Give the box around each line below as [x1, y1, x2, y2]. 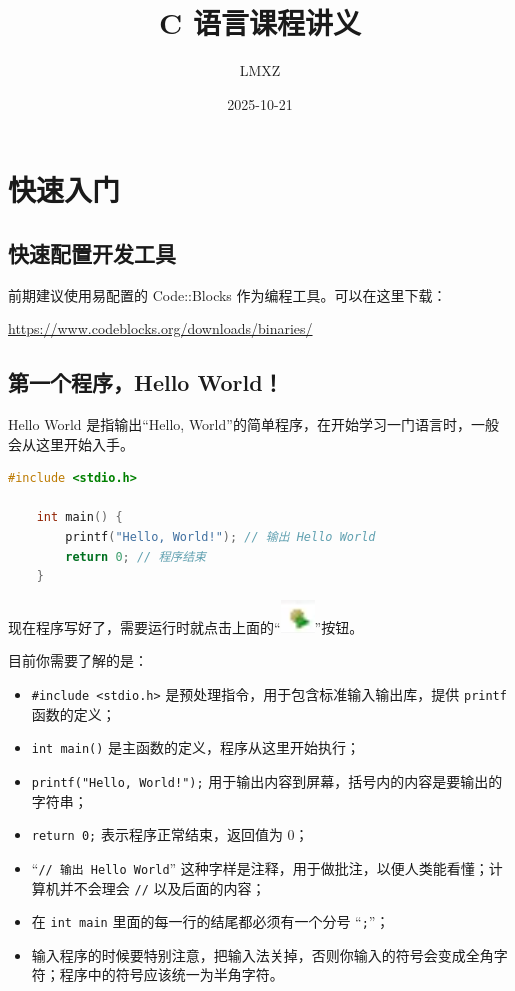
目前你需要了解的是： [8, 650, 148, 671]
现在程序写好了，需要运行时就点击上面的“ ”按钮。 [8, 616, 364, 637]
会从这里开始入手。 [8, 433, 134, 454]
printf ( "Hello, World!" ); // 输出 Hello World [65, 530, 376, 545]
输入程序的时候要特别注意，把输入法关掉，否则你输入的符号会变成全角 [31, 944, 494, 965]
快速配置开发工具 [8, 237, 176, 268]
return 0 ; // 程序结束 [65, 549, 206, 564]
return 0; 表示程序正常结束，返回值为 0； [31, 824, 309, 845]
